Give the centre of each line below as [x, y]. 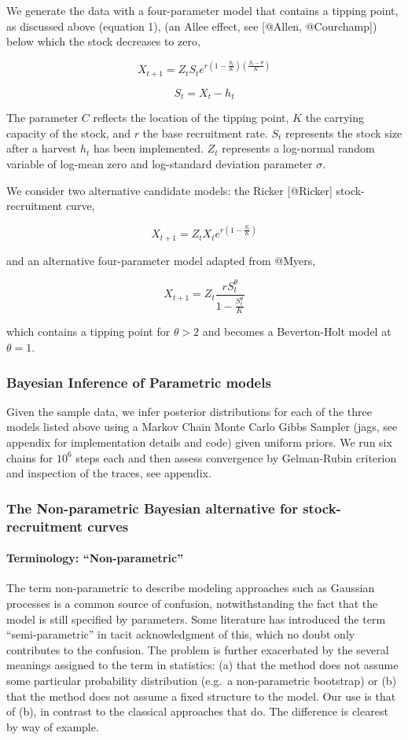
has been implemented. [149, 148]
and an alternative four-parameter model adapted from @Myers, [161, 260]
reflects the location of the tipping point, [191, 118]
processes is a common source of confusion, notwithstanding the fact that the [192, 603]
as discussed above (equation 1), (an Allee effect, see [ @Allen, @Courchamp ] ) [192, 26]
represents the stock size [344, 133]
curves [108, 526]
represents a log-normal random [298, 148]
